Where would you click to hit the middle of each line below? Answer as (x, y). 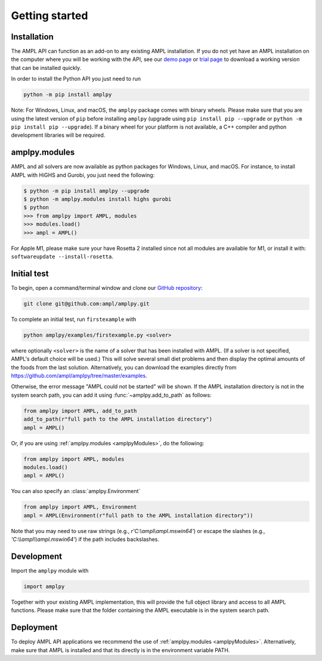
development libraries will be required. (58, 135)
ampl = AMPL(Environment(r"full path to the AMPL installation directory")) (138, 515)
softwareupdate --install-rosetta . (62, 256)
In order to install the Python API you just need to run (76, 79)
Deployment (34, 628)
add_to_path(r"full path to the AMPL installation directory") (118, 419)
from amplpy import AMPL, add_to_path (80, 411)
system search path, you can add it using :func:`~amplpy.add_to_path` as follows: (111, 395)
